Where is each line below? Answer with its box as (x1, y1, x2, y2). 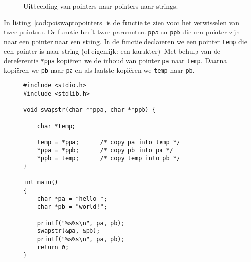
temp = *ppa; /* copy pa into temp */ (37, 139, 180, 146)
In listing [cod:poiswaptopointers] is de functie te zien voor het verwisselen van (4, 17, 239, 27)
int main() (23, 179, 58, 186)
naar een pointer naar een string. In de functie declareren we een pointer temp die (4, 36, 247, 46)
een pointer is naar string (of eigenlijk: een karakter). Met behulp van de (4, 46, 220, 56)
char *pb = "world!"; (37, 203, 107, 211)
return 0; (37, 244, 69, 251)
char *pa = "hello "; (37, 195, 107, 202)
